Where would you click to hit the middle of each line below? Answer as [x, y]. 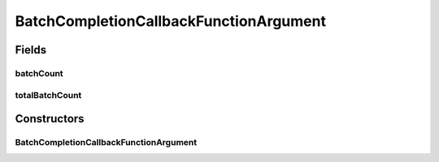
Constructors [50, 119]
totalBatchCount [48, 95]
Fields [31, 50]
